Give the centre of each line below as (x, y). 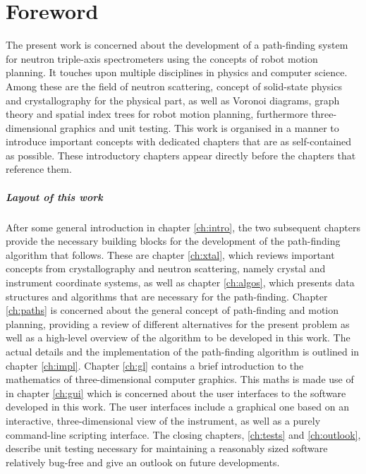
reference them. (39, 169)
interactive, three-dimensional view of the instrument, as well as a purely (163, 420)
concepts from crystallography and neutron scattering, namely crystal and (166, 268)
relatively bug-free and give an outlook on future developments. (143, 462)
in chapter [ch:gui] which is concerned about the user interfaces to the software (176, 393)
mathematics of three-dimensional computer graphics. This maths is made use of (180, 379)
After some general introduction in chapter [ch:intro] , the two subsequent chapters (183, 227)
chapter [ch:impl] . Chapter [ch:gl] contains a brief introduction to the (155, 365)
